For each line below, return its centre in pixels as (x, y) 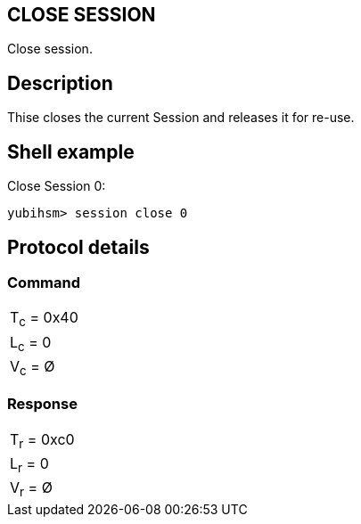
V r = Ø (31, 489)
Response (42, 404)
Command (44, 282)
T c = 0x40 (44, 319)
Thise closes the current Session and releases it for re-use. (181, 118)
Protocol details (78, 247)
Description (60, 83)
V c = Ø (33, 367)
